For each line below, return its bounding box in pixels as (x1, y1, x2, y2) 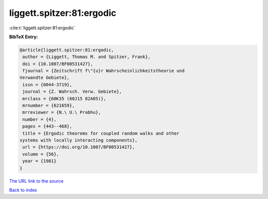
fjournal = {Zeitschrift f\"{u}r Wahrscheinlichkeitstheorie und (22, 68, 185, 74)
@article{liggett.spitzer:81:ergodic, (19, 47, 114, 53)
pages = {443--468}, (22, 124, 72, 129)
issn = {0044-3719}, (22, 82, 72, 87)
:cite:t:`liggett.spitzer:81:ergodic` (9, 25, 75, 31)
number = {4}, (22, 117, 57, 122)
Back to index (9, 187, 37, 193)
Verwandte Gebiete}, (19, 75, 69, 80)
